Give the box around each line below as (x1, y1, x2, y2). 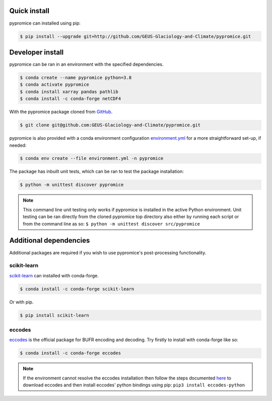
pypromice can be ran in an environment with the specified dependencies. (9, 61, 164, 67)
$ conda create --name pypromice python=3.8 (20, 74, 132, 80)
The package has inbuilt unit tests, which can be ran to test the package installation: (9, 168, 184, 174)
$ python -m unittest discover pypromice (20, 182, 124, 188)
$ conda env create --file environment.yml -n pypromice (20, 156, 164, 161)
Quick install (9, 7, 50, 15)
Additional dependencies (9, 236, 90, 245)
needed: (9, 142, 27, 148)
